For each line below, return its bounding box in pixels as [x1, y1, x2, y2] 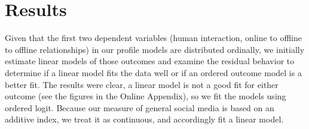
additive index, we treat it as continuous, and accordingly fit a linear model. [5, 113, 284, 125]
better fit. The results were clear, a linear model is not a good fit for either [5, 78, 279, 90]
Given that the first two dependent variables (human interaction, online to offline [5, 32, 302, 44]
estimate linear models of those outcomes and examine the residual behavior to [5, 55, 295, 67]
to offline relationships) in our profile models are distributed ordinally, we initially [5, 43, 305, 55]
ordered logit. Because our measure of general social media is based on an [5, 101, 274, 114]
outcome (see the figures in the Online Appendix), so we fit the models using [5, 90, 286, 102]
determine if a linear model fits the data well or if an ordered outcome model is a [5, 66, 302, 78]
